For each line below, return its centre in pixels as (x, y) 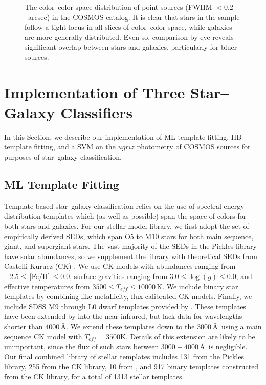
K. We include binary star (197, 286)
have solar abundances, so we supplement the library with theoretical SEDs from (131, 256)
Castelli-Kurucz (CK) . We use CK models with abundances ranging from (120, 266)
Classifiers (97, 112)
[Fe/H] (40, 276)
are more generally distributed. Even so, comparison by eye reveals (129, 37)
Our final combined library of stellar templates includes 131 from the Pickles (124, 356)
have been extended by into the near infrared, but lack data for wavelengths (123, 316)
